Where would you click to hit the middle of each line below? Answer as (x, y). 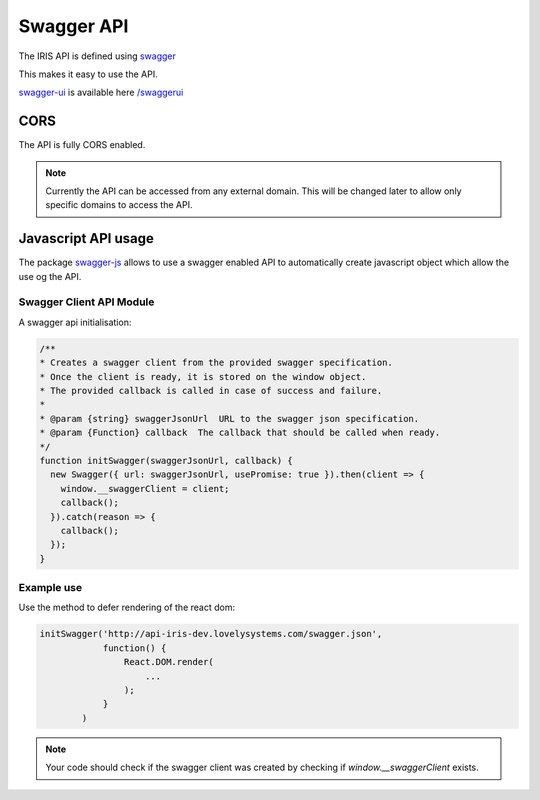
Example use (50, 588)
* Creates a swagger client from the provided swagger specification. (216, 363)
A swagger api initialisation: (75, 322)
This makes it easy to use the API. (88, 74)
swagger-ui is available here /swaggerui (101, 92)
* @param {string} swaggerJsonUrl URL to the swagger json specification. (229, 418)
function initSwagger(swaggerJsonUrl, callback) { (166, 460)
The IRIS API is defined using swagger (97, 56)
